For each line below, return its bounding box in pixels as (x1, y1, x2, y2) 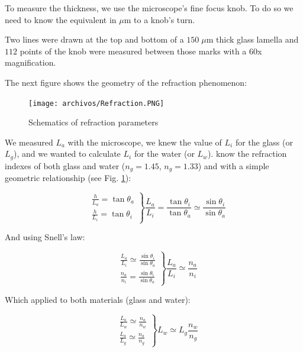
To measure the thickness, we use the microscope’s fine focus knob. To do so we (5, 2, 294, 14)
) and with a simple (198, 159, 269, 172)
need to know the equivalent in (5, 13, 117, 25)
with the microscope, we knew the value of (67, 135, 222, 148)
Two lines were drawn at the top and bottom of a (5, 33, 184, 46)
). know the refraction (207, 147, 287, 160)
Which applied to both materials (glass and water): (5, 293, 191, 305)
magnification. (5, 56, 56, 69)
